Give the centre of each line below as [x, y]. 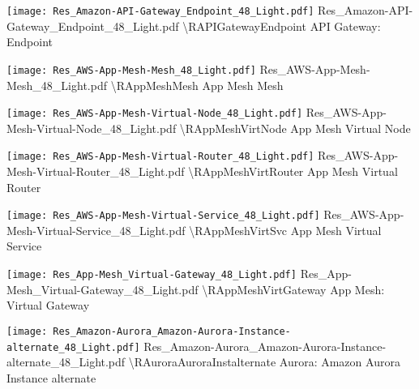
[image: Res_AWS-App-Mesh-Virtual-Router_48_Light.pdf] [160, 157]
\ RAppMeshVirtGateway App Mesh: [293, 289]
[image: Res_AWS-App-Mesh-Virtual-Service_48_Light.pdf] [163, 216]
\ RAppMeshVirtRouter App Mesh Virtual [293, 171]
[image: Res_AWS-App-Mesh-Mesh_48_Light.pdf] [131, 70]
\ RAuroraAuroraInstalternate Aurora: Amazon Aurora [264, 362]
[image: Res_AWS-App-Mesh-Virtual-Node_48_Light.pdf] [155, 114]
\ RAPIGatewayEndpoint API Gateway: [282, 26]
